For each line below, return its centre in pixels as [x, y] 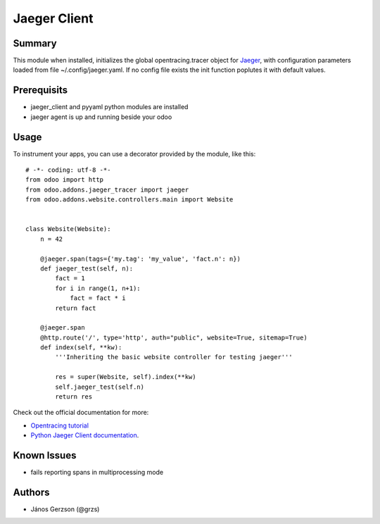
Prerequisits [40, 91]
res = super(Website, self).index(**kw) [126, 377]
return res [74, 397]
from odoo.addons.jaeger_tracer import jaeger [107, 189]
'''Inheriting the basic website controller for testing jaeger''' [174, 357]
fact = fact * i [98, 298]
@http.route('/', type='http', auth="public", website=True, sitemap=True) [173, 337]
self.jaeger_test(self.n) [100, 387]
